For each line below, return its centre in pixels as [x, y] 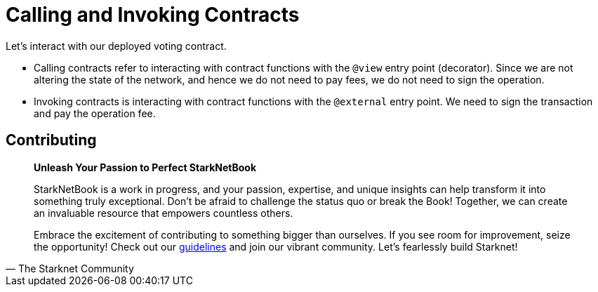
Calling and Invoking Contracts [153, 15]
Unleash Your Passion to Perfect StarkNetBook [145, 167]
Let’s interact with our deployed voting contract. [116, 46]
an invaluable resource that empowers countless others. [164, 213]
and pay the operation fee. [95, 113]
